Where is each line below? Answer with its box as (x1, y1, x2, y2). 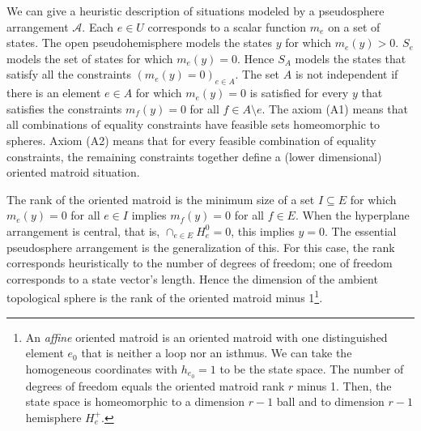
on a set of (328, 18, 381, 35)
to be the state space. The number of (219, 360, 404, 377)
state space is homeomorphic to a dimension (25, 393, 245, 410)
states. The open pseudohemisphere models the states (6, 34, 272, 51)
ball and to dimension (276, 393, 385, 410)
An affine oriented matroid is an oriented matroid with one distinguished (25, 328, 388, 345)
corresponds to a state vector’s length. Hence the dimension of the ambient (6, 270, 378, 287)
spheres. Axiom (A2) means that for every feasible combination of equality (6, 131, 376, 148)
